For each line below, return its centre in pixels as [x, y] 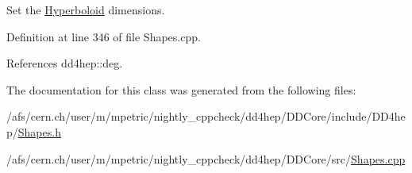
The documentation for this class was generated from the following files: [181, 89]
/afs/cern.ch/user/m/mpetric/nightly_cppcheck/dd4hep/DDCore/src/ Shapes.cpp [206, 158]
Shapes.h [39, 131]
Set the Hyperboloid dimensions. [86, 10]
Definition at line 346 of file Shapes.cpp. [104, 36]
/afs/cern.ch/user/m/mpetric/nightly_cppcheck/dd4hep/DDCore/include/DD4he [206, 116]
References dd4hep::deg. [65, 63]
